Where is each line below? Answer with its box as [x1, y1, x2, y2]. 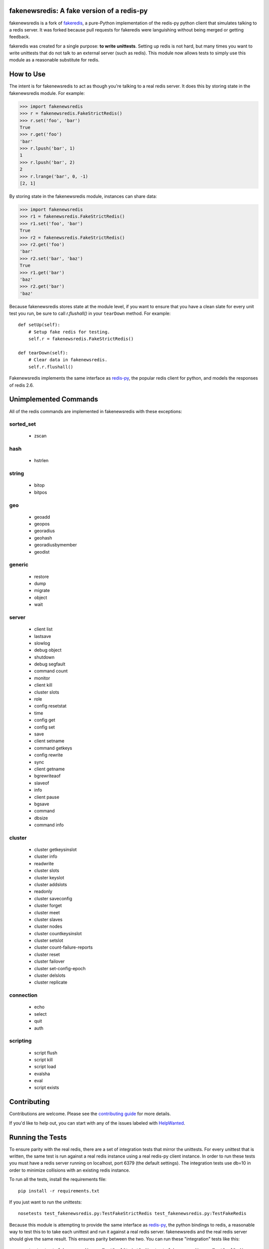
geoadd [34, 514, 50, 520]
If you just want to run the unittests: [9, 1199, 82, 1205]
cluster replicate [34, 979, 68, 985]
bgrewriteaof [34, 773, 61, 779]
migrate [34, 588, 50, 594]
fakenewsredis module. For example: [9, 90, 85, 96]
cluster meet [34, 909, 60, 915]
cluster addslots [34, 881, 67, 887]
